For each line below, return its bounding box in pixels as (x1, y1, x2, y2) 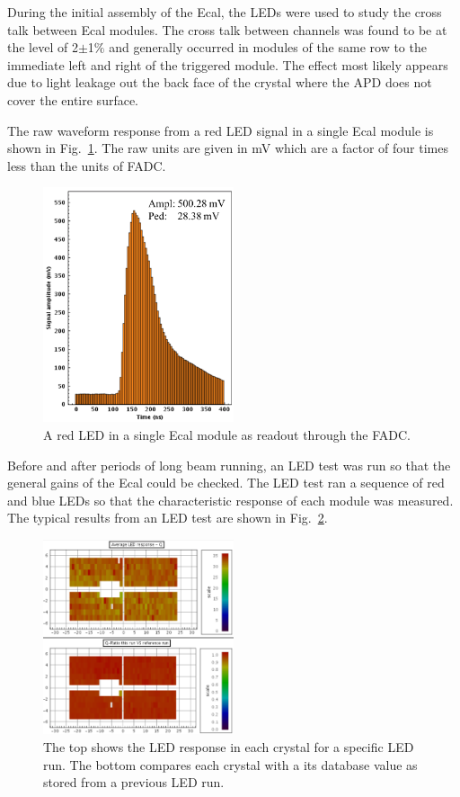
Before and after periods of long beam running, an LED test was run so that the (7, 455, 451, 474)
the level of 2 (7, 38, 78, 57)
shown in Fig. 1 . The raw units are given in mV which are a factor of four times (7, 139, 449, 157)
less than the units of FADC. (7, 156, 166, 175)
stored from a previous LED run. (43, 773, 225, 792)
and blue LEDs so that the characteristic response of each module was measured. (7, 490, 454, 509)
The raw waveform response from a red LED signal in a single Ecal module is (7, 121, 434, 139)
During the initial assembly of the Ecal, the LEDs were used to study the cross (7, 3, 442, 21)
